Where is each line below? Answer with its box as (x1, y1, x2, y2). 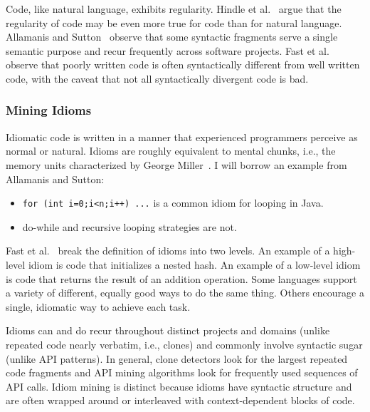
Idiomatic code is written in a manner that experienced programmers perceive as (6, 129, 358, 144)
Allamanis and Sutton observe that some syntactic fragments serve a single (6, 29, 338, 44)
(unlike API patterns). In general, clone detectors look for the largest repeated (6, 351, 348, 366)
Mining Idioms (6, 101, 92, 119)
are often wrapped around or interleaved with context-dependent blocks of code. (6, 393, 355, 408)
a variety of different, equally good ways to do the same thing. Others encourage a (6, 285, 364, 300)
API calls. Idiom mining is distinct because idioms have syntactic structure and (6, 378, 352, 393)
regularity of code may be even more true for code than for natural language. (6, 15, 342, 30)
